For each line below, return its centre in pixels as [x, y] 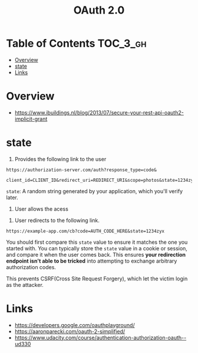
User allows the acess [42, 209]
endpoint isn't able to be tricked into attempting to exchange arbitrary [92, 261]
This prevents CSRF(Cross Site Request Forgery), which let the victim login [97, 279]
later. [12, 197]
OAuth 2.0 [99, 10]
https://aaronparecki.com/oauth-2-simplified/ [70, 331]
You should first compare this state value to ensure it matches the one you [97, 242]
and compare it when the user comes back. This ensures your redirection [96, 254]
